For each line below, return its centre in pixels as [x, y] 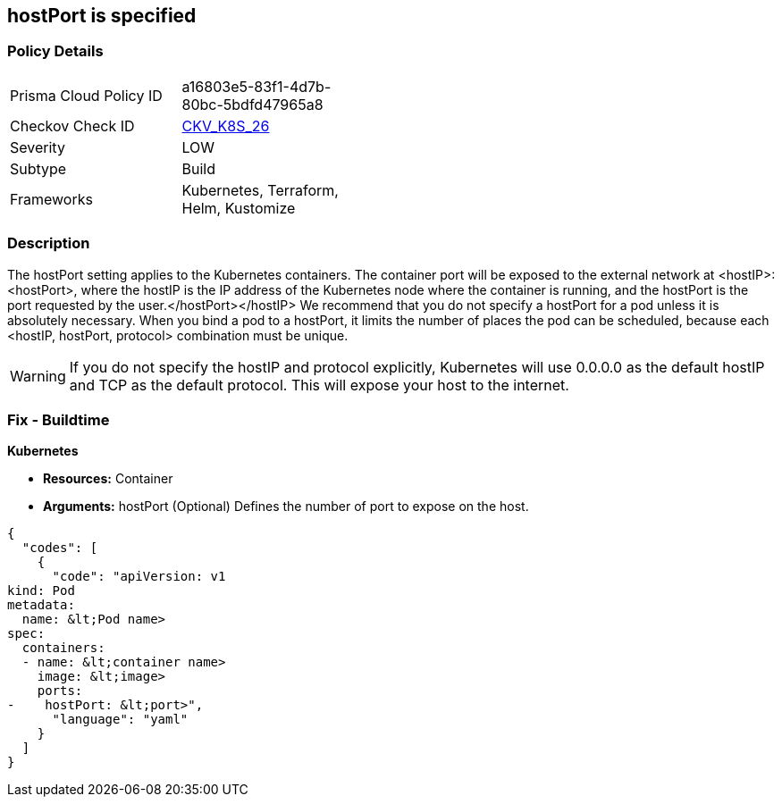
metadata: [41, 605]
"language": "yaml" [120, 720]
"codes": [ [60, 548]
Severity [38, 147]
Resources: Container [108, 479]
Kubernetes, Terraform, [260, 190]
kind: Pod [41, 591]
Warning [38, 376]
